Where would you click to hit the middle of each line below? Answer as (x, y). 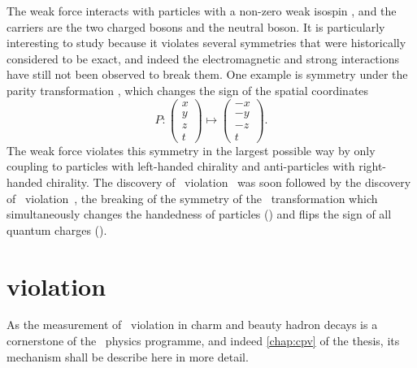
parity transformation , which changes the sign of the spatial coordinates (188, 90)
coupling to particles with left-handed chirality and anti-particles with (181, 166)
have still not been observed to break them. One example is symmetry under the (207, 74)
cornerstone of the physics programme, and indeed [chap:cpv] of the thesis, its (203, 341)
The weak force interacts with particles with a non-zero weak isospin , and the (202, 11)
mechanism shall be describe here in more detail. (128, 356)
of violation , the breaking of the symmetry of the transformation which (192, 198)
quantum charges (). (57, 229)
